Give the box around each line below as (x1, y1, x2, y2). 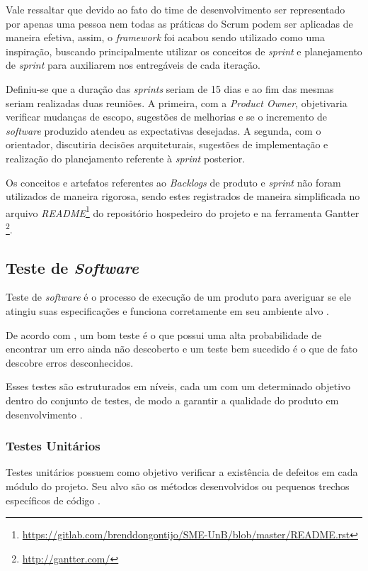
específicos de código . (6, 492, 100, 507)
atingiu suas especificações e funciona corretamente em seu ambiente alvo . (6, 304, 329, 318)
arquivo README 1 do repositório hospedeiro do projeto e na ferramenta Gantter (6, 203, 360, 220)
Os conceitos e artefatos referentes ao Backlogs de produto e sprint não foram (6, 174, 341, 189)
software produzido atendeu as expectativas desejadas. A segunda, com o (6, 123, 321, 138)
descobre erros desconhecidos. (6, 355, 134, 370)
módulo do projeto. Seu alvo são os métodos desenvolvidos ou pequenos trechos (6, 478, 350, 493)
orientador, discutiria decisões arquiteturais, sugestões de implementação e (6, 137, 328, 152)
